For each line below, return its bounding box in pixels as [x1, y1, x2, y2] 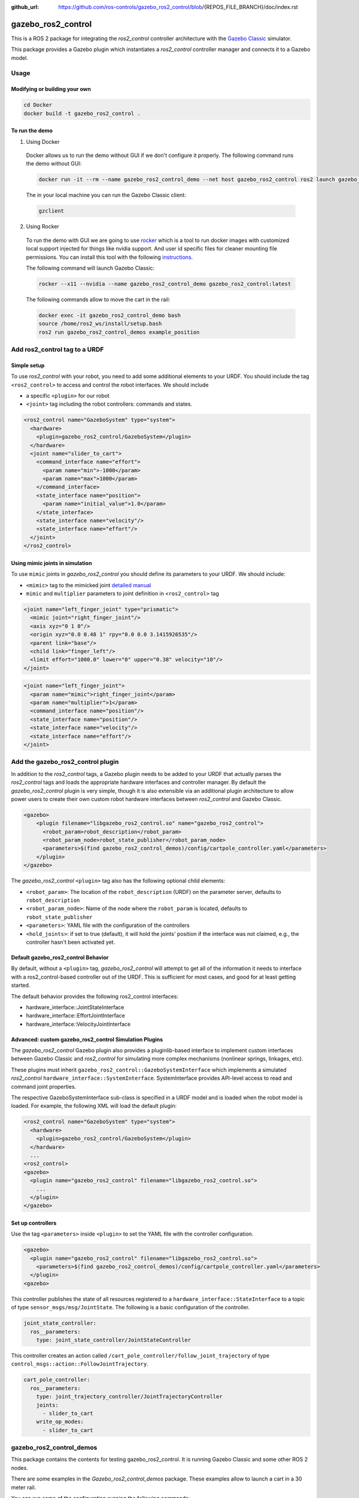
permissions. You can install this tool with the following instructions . [26, 253, 193, 261]
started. [11, 981, 31, 989]
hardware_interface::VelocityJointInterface [26, 1020, 131, 1028]
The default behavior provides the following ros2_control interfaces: [11, 992, 179, 1000]
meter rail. [11, 1484, 36, 1491]
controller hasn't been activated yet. [26, 938, 115, 946]
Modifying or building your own [11, 86, 91, 93]
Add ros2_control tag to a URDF [11, 345, 104, 354]
